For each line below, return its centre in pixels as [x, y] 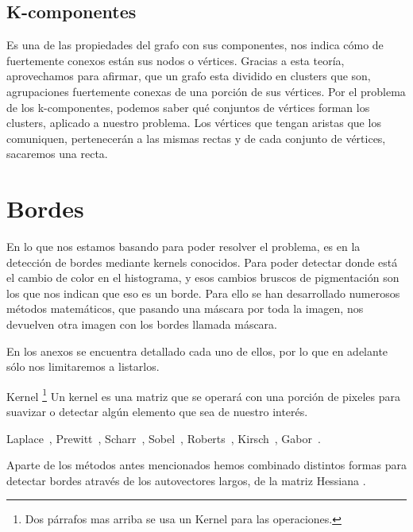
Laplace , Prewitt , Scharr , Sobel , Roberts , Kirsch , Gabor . [164, 438]
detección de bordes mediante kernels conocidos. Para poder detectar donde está [202, 262]
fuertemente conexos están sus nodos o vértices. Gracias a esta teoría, [176, 60]
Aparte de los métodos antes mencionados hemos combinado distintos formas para [206, 465]
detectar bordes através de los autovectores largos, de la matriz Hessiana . [186, 480]
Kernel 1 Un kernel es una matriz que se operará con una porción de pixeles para [203, 395]
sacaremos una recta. [57, 154]
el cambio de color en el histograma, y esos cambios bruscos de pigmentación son [203, 278]
